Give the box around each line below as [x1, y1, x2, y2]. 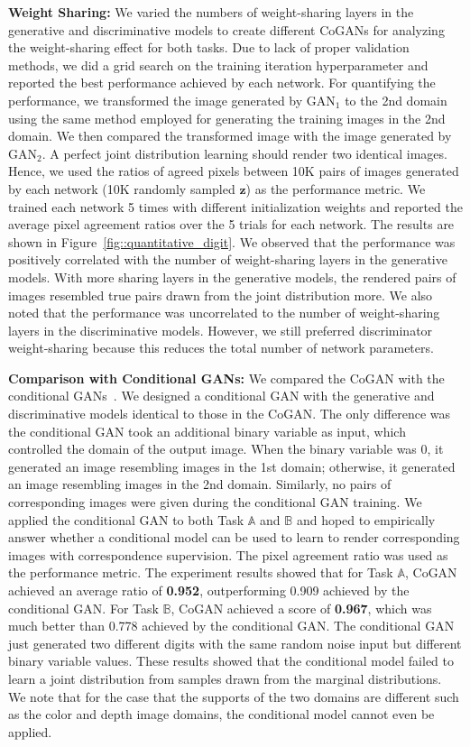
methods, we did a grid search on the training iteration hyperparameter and [8, 55, 429, 74]
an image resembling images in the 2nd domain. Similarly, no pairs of [8, 475, 392, 493]
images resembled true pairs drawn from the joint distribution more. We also [8, 285, 433, 304]
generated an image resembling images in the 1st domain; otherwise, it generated [8, 456, 456, 475]
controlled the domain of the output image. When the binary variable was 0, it [8, 439, 444, 458]
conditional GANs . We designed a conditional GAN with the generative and [8, 386, 435, 405]
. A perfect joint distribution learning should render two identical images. [41, 143, 447, 162]
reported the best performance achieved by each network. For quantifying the [8, 73, 436, 92]
